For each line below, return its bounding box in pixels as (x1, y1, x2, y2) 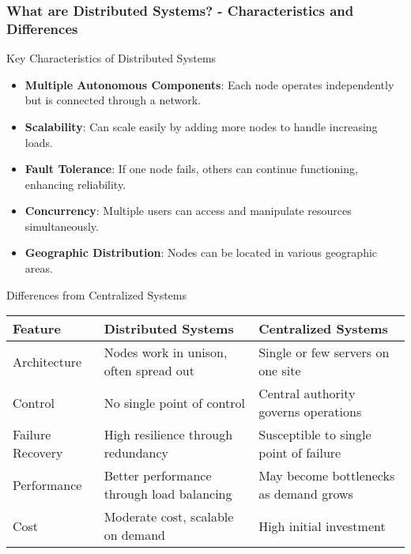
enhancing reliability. (25, 175, 126, 192)
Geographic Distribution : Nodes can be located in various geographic (25, 244, 378, 261)
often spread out (104, 361, 194, 380)
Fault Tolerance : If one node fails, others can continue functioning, (25, 160, 358, 177)
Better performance (104, 466, 212, 485)
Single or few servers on (258, 343, 390, 362)
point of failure (258, 443, 341, 462)
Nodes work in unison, (104, 343, 228, 362)
